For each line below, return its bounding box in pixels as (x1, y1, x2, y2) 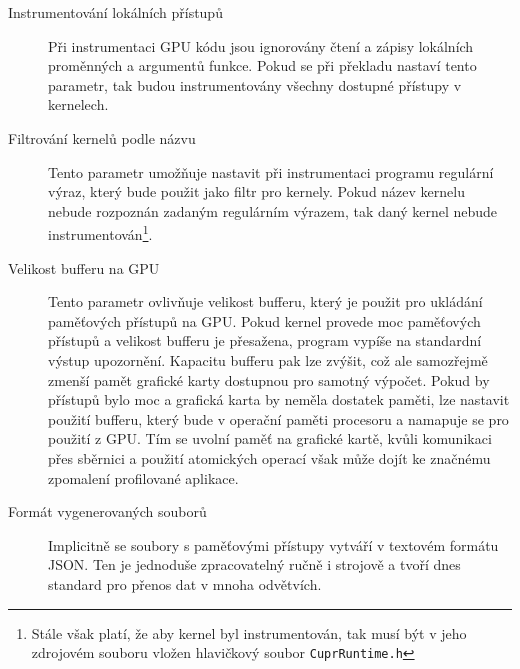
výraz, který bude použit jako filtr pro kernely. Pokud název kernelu (48, 181, 465, 202)
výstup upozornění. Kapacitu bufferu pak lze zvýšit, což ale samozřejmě (48, 349, 488, 370)
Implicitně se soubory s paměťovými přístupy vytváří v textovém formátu (48, 534, 499, 555)
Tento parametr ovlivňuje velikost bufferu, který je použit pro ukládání (48, 291, 483, 312)
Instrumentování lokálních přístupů (8, 2, 223, 22)
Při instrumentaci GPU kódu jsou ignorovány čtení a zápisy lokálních (48, 35, 474, 56)
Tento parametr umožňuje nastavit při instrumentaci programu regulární (48, 161, 494, 182)
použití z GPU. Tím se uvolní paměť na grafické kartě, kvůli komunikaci (48, 428, 492, 449)
